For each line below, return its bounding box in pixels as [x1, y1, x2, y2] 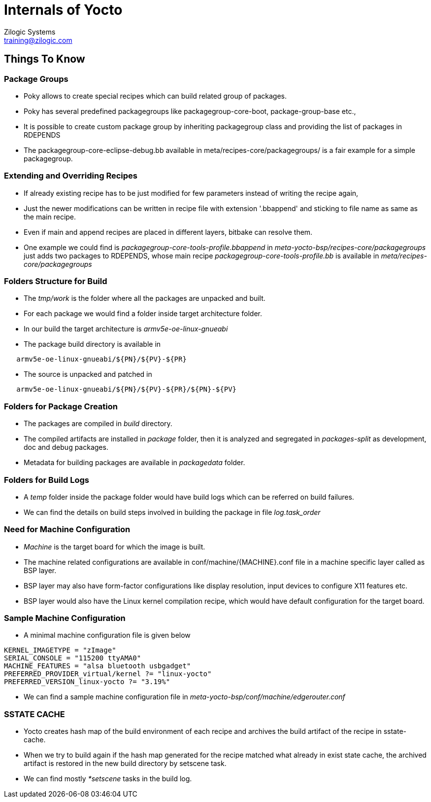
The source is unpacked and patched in [24, 370, 152, 379]
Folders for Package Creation [4, 401, 118, 411]
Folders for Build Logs [4, 474, 89, 485]
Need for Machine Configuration [4, 524, 131, 535]
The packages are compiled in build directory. [24, 419, 172, 428]
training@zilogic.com [4, 36, 72, 44]
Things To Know [4, 53, 85, 66]
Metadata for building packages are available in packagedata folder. [24, 458, 245, 467]
